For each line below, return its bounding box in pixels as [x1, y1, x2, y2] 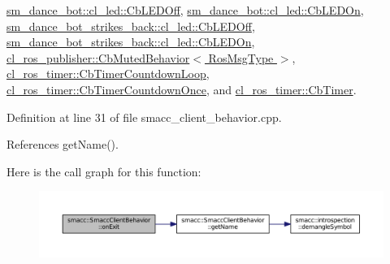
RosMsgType [208, 49, 274, 66]
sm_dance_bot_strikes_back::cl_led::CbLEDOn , [6, 33, 255, 50]
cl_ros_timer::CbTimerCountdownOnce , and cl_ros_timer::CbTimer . [6, 80, 357, 97]
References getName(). [6, 136, 119, 153]
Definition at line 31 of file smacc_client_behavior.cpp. [6, 108, 282, 125]
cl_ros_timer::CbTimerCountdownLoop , [6, 65, 210, 82]
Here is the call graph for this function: [6, 162, 201, 180]
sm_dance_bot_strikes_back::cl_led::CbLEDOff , [6, 17, 255, 34]
